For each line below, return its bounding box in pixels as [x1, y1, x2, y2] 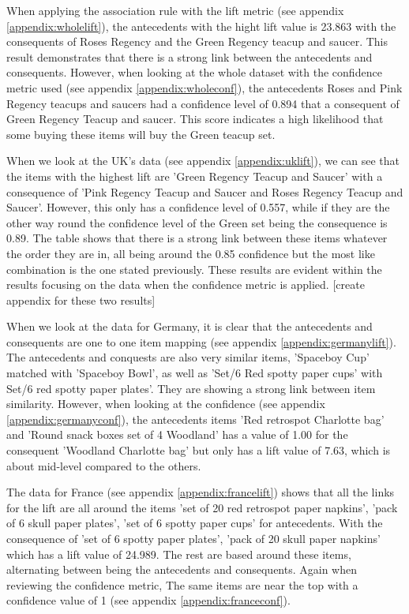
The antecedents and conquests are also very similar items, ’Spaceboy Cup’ [6, 349, 370, 365]
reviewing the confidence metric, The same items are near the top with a [6, 576, 358, 593]
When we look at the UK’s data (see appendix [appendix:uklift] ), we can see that [6, 152, 400, 169]
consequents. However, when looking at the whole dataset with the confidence [6, 64, 382, 80]
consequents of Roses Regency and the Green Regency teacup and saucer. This [6, 33, 388, 50]
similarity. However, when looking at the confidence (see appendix [6, 395, 325, 412]
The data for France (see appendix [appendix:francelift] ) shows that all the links [6, 484, 395, 500]
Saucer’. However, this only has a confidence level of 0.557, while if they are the [6, 199, 390, 215]
